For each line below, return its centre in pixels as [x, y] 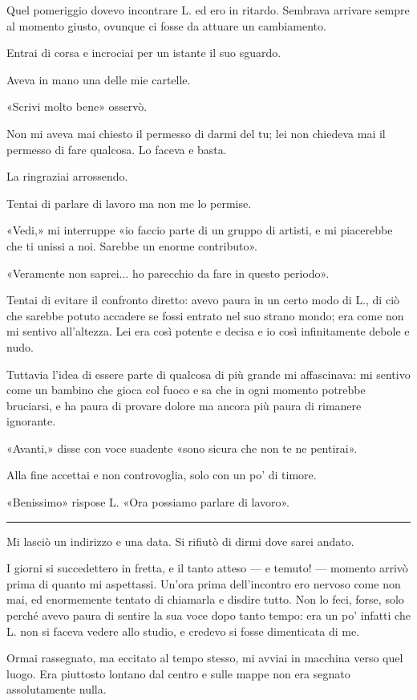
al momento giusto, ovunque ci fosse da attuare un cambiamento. [166, 25]
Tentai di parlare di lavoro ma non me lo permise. [129, 203]
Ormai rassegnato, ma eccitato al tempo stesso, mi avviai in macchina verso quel [205, 658]
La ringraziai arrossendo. [67, 176]
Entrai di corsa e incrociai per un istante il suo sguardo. [144, 53]
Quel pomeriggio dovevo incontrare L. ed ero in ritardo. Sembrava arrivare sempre [208, 10]
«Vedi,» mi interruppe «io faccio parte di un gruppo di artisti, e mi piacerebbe [200, 230]
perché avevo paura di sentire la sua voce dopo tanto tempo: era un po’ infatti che [208, 615]
